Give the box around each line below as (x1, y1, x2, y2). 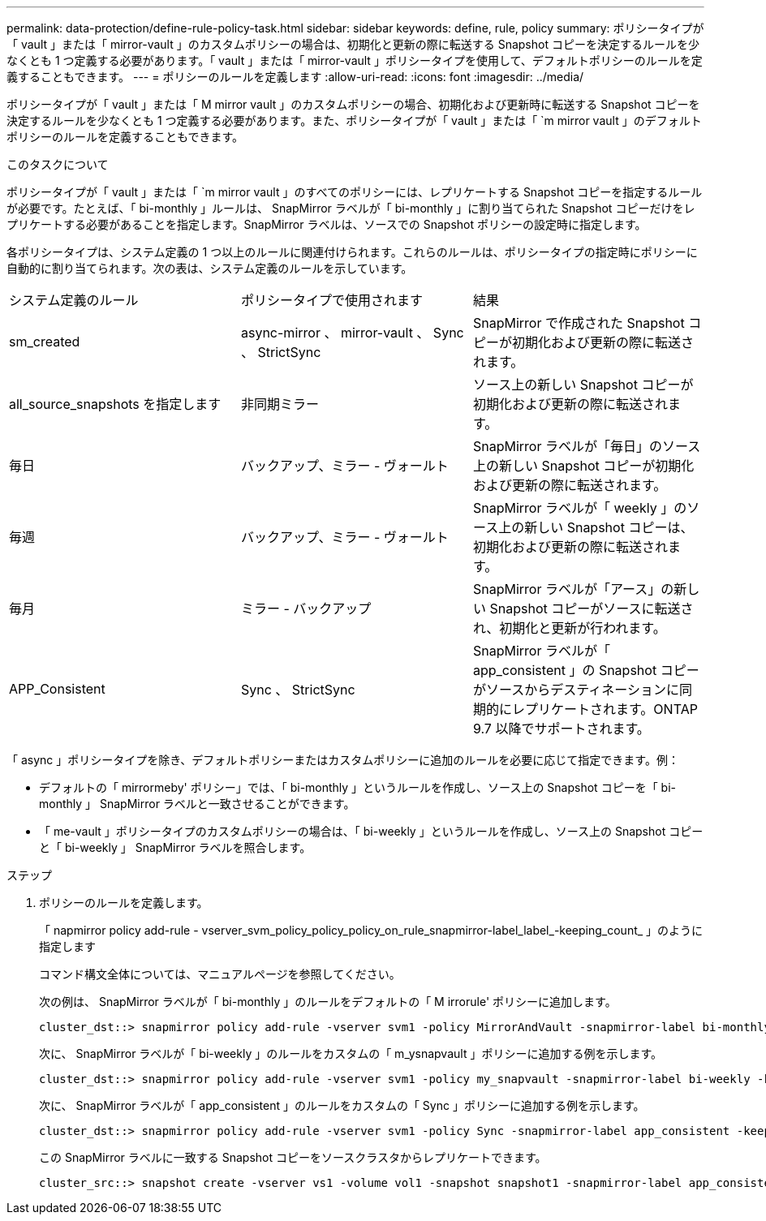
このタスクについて (6, 157, 109, 171)
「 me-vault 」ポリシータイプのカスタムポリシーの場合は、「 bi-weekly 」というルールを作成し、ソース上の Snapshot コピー (39, 824, 704, 838)
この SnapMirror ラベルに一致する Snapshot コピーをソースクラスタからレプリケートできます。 (39, 1150, 547, 1164)
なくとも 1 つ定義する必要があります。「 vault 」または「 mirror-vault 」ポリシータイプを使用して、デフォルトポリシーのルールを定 (6, 54, 703, 67)
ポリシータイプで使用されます (240, 292, 423, 308)
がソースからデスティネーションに (472, 681, 679, 698)
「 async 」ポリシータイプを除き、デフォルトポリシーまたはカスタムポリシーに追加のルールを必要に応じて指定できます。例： (6, 753, 679, 767)
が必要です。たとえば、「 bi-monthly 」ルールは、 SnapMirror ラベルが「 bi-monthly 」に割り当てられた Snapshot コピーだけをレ (6, 201, 695, 215)
